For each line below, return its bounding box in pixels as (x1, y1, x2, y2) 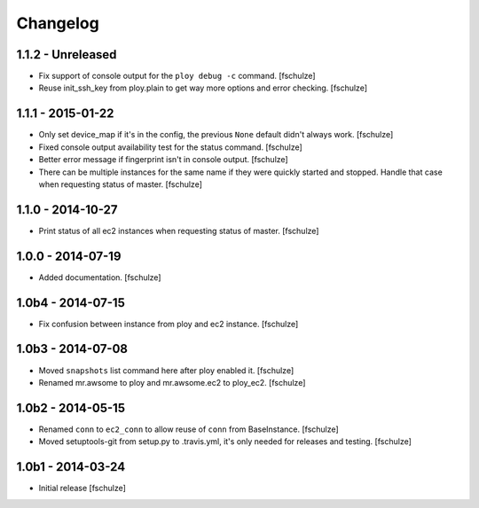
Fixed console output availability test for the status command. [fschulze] (38, 142, 303, 152)
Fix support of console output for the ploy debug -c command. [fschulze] (38, 71, 316, 82)
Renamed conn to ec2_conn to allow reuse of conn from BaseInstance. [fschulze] (38, 424, 339, 434)
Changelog (16, 13, 99, 33)
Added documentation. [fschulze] (38, 271, 161, 283)
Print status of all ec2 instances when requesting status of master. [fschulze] (38, 225, 319, 236)
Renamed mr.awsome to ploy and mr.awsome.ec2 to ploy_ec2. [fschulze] (38, 377, 306, 387)
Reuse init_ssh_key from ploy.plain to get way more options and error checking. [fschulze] (38, 82, 368, 93)
